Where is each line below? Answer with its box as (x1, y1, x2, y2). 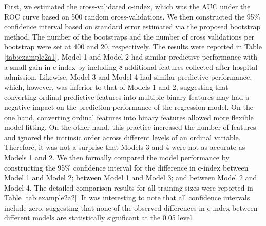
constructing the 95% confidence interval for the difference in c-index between (4, 162, 249, 173)
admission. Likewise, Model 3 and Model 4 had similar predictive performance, (4, 71, 252, 82)
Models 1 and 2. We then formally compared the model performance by (4, 152, 230, 162)
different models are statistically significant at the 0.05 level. (4, 212, 194, 223)
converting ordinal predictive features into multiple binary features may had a (4, 91, 250, 102)
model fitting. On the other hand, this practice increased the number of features (4, 122, 256, 133)
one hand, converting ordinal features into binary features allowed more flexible (4, 111, 254, 122)
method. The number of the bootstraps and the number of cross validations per (4, 31, 255, 42)
